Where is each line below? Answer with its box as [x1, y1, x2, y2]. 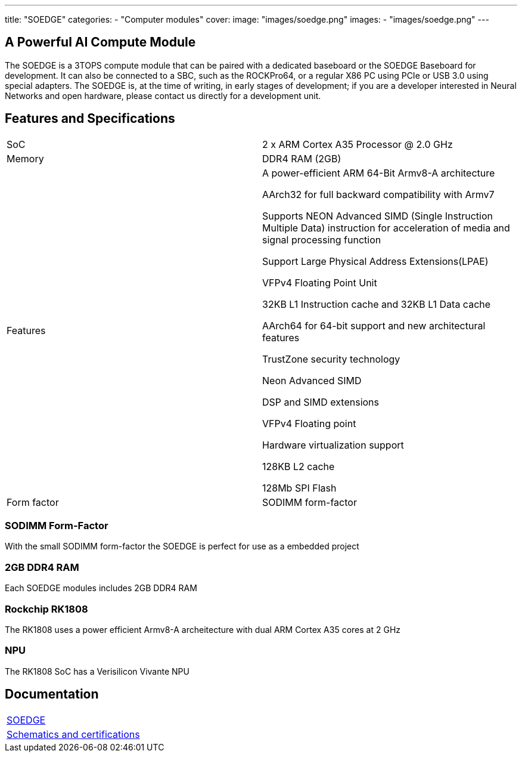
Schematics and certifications [7, 728, 140, 740]
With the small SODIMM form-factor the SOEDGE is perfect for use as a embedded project [5, 541, 359, 552]
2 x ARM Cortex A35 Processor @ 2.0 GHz [262, 138, 453, 150]
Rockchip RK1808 [5, 602, 88, 615]
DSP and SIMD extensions [262, 396, 380, 408]
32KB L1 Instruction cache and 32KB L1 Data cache [262, 298, 491, 310]
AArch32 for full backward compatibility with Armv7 [262, 188, 495, 200]
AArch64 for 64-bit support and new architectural [262, 319, 486, 332]
